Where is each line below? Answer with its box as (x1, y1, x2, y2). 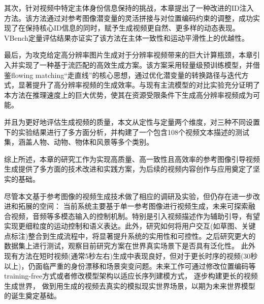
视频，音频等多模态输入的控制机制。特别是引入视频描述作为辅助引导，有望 (11, 210, 260, 221)
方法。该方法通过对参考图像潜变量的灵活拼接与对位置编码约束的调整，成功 (4, 12, 253, 23)
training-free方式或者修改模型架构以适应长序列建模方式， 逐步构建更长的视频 (4, 270, 258, 281)
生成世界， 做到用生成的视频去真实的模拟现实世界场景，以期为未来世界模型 (4, 280, 255, 291)
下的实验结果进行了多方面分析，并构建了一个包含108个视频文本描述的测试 (4, 126, 249, 137)
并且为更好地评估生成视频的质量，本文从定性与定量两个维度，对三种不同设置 (4, 116, 260, 127)
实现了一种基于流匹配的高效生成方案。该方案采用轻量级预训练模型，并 (18, 59, 253, 70)
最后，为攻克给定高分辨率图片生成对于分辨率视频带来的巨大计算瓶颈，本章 (4, 49, 253, 60)
